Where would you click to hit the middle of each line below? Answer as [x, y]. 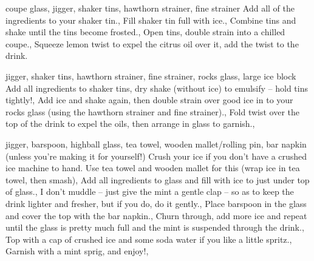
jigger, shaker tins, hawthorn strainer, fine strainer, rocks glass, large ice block [151, 76]
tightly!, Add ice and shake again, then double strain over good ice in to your [149, 100]
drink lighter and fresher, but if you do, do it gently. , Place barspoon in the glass [156, 203]
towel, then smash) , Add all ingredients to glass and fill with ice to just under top [158, 179]
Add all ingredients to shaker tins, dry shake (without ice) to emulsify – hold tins [157, 88]
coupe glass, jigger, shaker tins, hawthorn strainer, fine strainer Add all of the [150, 8]
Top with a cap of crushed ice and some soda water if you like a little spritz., [149, 239]
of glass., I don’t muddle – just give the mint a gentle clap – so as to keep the [150, 192]
